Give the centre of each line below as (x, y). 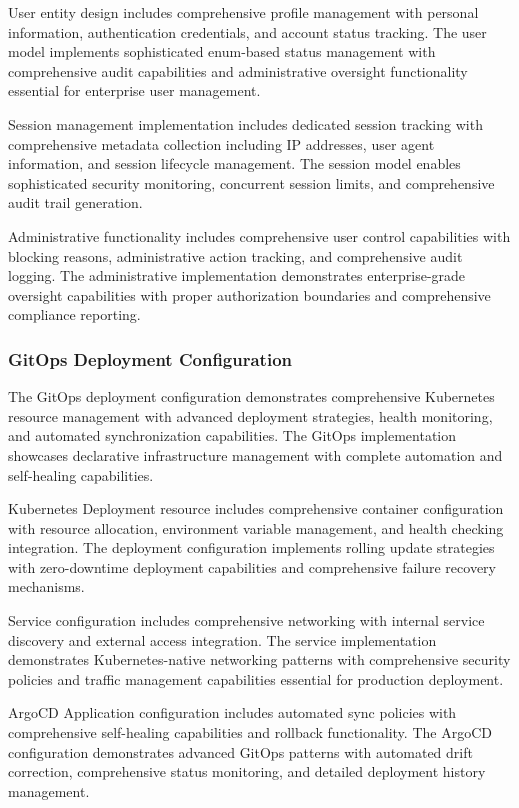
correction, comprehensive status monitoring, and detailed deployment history (247, 771)
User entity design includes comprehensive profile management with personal (243, 12)
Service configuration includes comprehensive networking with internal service (246, 620)
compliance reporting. (74, 314)
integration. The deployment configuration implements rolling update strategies (251, 547)
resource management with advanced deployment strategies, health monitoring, (250, 415)
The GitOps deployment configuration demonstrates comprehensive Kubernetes (251, 396)
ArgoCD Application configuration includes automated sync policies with (232, 712)
